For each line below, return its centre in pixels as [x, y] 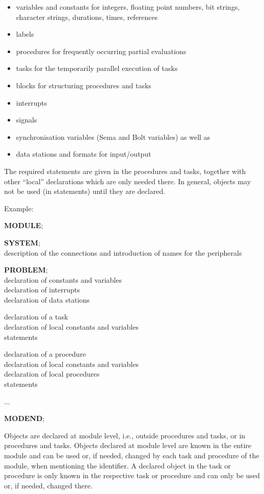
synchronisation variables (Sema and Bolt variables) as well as [113, 137]
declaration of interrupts [42, 290]
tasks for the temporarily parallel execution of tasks [97, 68]
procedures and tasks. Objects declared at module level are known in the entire [128, 445]
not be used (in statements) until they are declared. [85, 191]
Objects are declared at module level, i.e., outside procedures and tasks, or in [125, 435]
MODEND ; [24, 418]
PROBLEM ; [26, 270]
